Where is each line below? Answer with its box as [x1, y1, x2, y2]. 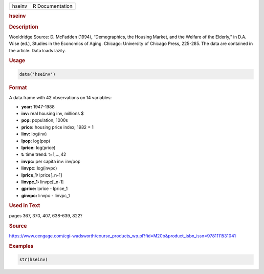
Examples [9, 242, 34, 249]
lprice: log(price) [21, 145, 56, 150]
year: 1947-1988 [21, 104, 55, 109]
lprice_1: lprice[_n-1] [21, 172, 62, 178]
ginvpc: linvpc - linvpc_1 [21, 192, 70, 198]
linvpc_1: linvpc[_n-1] [21, 179, 64, 185]
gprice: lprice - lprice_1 [21, 186, 68, 191]
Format [9, 84, 27, 91]
